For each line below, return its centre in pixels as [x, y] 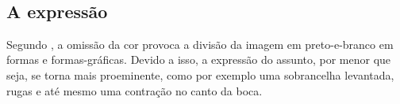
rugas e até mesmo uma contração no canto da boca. [135, 90]
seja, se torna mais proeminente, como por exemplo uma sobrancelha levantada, [200, 74]
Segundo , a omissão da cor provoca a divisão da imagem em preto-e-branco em [200, 44]
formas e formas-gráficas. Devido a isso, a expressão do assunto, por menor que [199, 59]
